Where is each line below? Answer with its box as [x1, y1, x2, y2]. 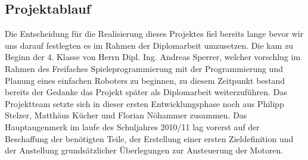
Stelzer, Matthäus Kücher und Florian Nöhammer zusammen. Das [5, 109, 247, 121]
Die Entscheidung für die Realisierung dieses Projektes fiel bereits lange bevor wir [5, 27, 304, 40]
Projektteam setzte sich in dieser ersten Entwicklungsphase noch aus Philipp [5, 97, 284, 109]
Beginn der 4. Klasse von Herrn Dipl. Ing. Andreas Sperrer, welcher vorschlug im [5, 51, 301, 63]
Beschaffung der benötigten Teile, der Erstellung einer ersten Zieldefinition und [5, 132, 294, 145]
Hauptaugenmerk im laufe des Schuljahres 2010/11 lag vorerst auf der [5, 120, 260, 133]
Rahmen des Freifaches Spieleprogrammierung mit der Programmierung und [5, 62, 283, 74]
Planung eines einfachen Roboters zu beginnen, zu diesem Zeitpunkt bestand [5, 74, 285, 86]
